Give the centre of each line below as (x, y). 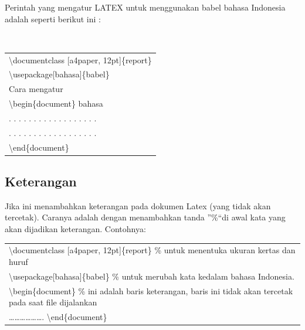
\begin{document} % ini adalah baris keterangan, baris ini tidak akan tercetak (151, 290)
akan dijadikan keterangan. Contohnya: (75, 229)
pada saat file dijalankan (53, 302)
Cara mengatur (36, 89)
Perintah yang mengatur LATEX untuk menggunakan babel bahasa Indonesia (145, 7)
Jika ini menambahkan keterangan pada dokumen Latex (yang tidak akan (138, 205)
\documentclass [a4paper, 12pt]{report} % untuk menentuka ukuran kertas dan (152, 250)
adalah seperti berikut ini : (53, 18)
